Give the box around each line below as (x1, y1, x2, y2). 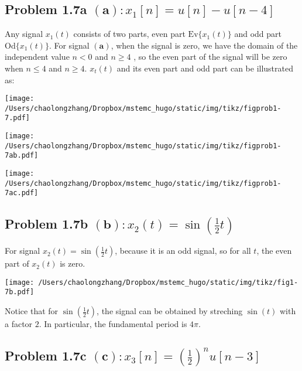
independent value (5, 50, 70, 63)
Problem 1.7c (5, 346, 87, 365)
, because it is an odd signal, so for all (115, 244, 251, 257)
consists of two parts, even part (73, 28, 186, 40)
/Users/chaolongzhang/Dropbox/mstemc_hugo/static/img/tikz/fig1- (38, 278, 298, 287)
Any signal (5, 28, 43, 40)
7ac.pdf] (5, 189, 39, 198)
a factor (5, 318, 33, 330)
